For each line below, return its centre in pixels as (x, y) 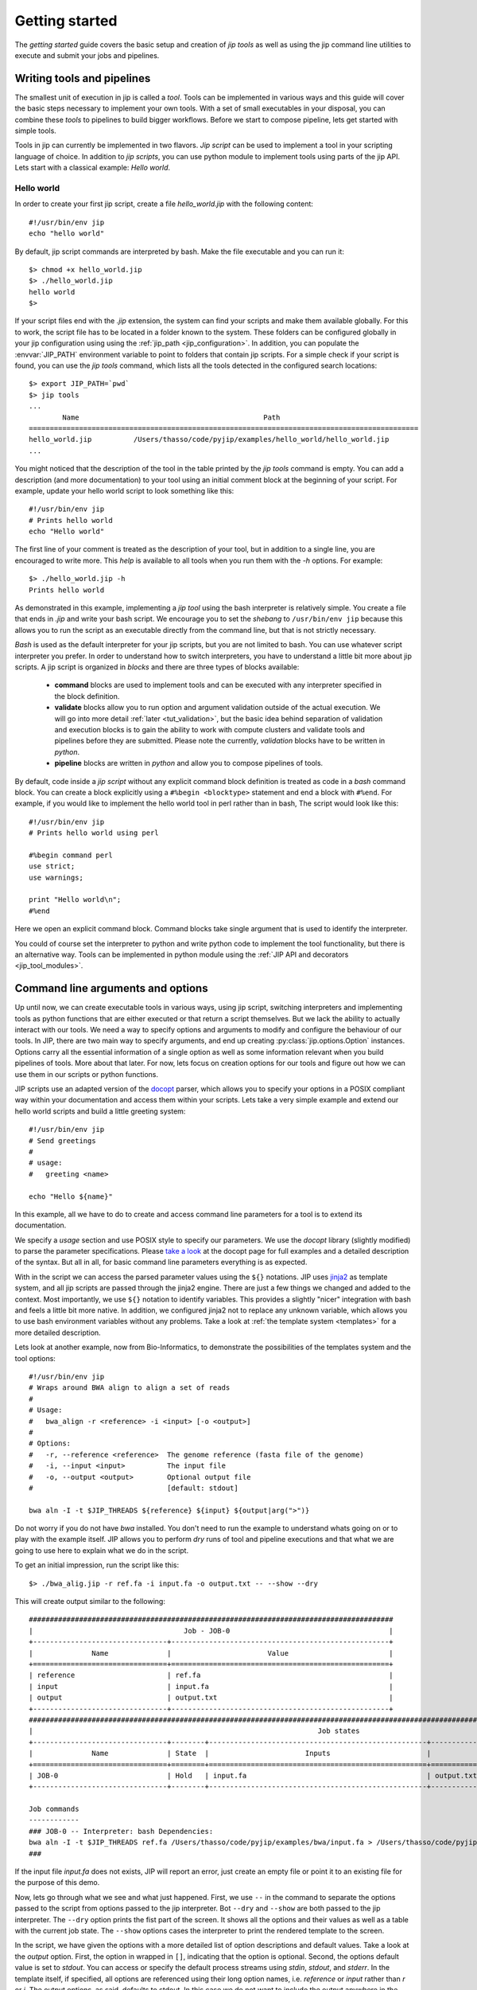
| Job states (194, 1731)
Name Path (171, 417)
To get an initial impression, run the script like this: (97, 1565)
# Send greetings (62, 1141)
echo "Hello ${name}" (71, 1196)
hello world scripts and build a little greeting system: (100, 1111)
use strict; (52, 866)
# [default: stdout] (134, 1488)
